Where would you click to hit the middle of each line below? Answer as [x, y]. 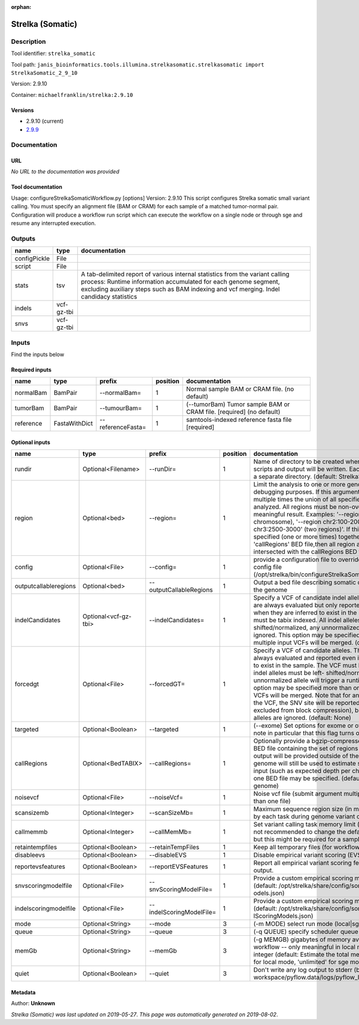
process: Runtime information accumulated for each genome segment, [181, 282]
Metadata [23, 992]
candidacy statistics [109, 297]
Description [28, 41]
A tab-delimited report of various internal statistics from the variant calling [185, 274]
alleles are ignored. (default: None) [302, 718]
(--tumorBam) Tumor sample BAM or [238, 404]
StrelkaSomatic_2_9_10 [44, 73]
